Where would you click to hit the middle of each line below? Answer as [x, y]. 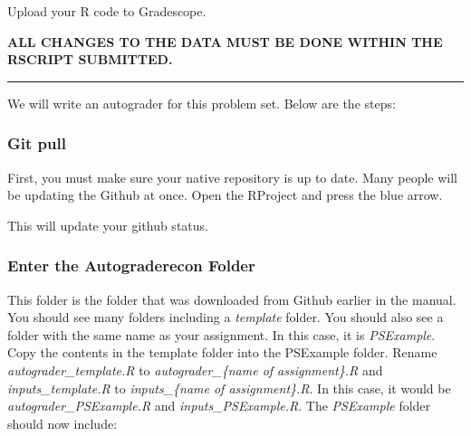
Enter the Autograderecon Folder [131, 265]
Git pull [37, 143]
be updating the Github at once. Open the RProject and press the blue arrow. [225, 195]
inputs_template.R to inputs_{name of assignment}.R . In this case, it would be [229, 388]
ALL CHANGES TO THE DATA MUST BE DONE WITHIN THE [225, 41]
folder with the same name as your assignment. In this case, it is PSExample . [221, 334]
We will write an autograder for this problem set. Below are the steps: [202, 103]
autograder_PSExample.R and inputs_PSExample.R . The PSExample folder [219, 406]
